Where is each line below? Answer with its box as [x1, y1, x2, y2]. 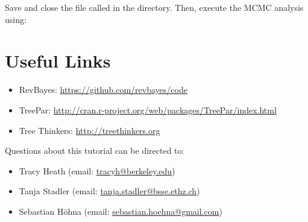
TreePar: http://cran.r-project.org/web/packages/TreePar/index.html [19, 103, 277, 116]
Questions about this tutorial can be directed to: [5, 144, 184, 157]
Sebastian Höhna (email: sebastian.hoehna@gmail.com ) [19, 205, 222, 217]
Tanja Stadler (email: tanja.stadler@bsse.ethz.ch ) [19, 185, 200, 197]
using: [5, 13, 27, 25]
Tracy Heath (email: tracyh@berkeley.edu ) [19, 164, 175, 177]
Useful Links [5, 48, 111, 73]
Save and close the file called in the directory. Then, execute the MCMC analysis [5, 1, 304, 13]
